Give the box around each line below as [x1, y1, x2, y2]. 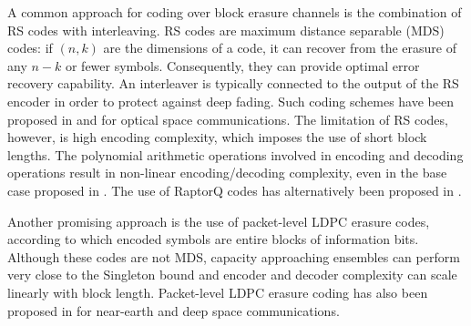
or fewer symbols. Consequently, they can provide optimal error [65, 56, 420, 75]
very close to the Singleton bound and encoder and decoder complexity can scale [7, 265, 457, 284]
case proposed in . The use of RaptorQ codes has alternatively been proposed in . [7, 180, 462, 199]
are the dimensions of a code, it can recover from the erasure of [103, 38, 456, 57]
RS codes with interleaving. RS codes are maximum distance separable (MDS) [7, 20, 445, 39]
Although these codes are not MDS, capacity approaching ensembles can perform [7, 247, 460, 266]
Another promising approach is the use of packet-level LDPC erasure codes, [7, 211, 430, 230]
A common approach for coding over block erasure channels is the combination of [7, 3, 462, 21]
